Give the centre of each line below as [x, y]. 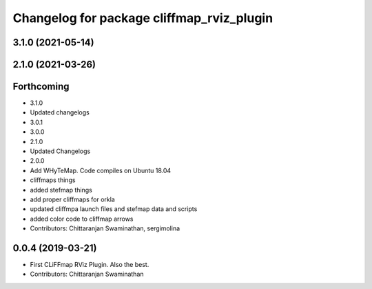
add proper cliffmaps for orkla [72, 199]
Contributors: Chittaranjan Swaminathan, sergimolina [105, 228]
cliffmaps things [53, 180]
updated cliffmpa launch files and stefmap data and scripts [114, 209]
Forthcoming [41, 87]
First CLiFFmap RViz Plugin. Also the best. [90, 265]
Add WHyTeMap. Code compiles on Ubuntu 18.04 [101, 170]
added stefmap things [61, 190]
